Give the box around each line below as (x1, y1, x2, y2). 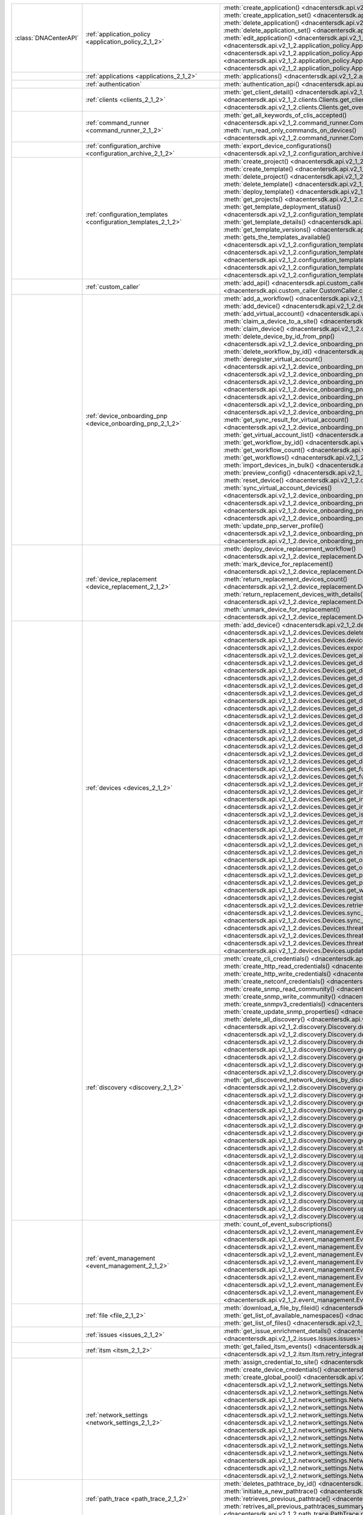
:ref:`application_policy (85, 30, 151, 38)
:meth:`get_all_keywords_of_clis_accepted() (223, 111, 347, 119)
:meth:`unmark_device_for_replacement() (223, 605, 341, 613)
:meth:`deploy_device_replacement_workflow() (223, 545, 356, 553)
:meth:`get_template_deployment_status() (223, 203, 341, 211)
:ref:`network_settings (85, 1411, 148, 1419)
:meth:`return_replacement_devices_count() (223, 575, 348, 583)
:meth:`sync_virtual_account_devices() (223, 484, 332, 492)
